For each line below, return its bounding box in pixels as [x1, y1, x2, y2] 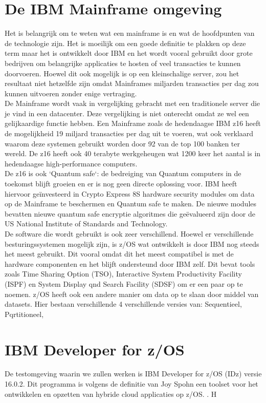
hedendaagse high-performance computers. [5, 158, 138, 168]
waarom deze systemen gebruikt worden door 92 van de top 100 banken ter [5, 138, 240, 149]
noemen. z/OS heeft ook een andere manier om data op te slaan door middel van [5, 288, 259, 299]
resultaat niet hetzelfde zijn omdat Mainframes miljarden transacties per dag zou [5, 78, 259, 89]
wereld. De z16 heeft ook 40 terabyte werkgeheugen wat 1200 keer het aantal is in [5, 148, 261, 159]
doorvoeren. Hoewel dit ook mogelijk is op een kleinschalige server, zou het [5, 68, 239, 78]
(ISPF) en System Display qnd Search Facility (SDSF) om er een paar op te [5, 278, 243, 289]
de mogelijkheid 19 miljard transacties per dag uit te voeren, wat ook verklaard [5, 128, 254, 139]
